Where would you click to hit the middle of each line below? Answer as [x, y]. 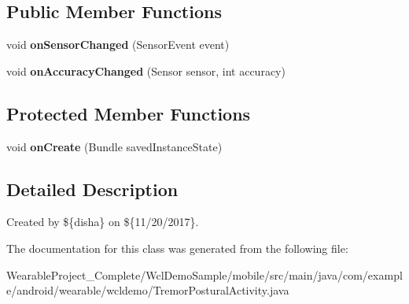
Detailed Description [92, 189]
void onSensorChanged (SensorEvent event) [118, 44]
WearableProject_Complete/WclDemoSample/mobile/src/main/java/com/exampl [204, 274]
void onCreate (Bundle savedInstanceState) [114, 146]
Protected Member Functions [129, 113]
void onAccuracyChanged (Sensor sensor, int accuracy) [146, 70]
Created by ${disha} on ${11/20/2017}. [103, 222]
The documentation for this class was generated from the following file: [177, 248]
